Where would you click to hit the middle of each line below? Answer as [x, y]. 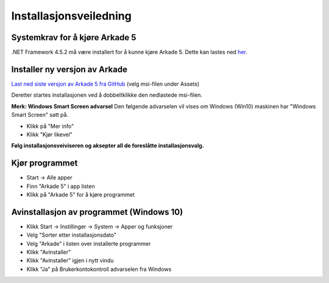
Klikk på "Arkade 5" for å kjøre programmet [81, 194]
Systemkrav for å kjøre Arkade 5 [74, 37]
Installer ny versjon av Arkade [69, 69]
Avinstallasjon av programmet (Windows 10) [97, 212]
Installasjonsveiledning [72, 16]
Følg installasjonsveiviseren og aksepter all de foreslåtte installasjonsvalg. [108, 145]
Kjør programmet [44, 163]
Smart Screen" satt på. [40, 115]
